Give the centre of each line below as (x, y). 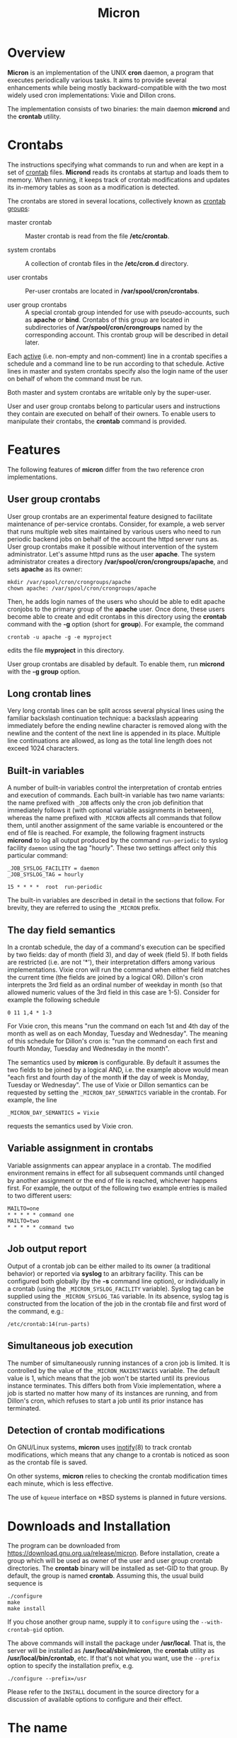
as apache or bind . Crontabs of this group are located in (107, 320)
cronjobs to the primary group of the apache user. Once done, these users (116, 609)
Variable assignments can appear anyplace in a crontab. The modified (109, 1165)
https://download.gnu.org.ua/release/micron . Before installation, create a (114, 1553)
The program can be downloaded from (64, 1546)
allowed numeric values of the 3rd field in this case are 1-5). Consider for (114, 992)
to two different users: (40, 1195)
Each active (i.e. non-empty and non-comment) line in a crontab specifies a (117, 356)
